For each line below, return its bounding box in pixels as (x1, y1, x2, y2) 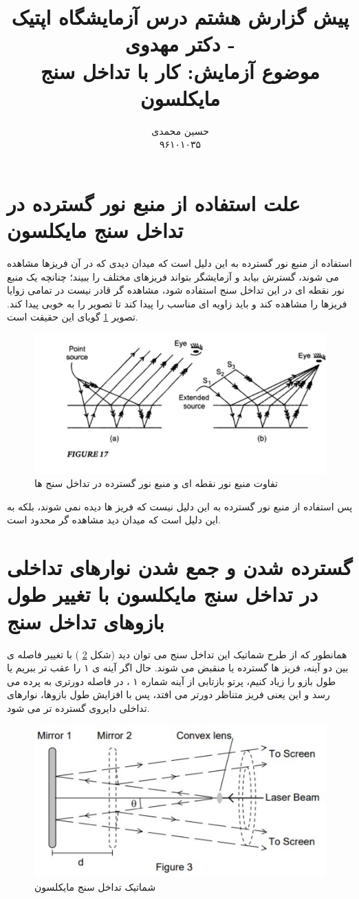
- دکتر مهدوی (125, 30, 235, 58)
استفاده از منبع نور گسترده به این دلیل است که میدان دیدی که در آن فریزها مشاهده (7, 256, 352, 270)
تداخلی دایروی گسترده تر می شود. (7, 700, 150, 715)
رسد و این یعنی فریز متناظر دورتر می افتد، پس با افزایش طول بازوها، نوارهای (7, 687, 330, 702)
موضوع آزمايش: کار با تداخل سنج (41, 56, 320, 85)
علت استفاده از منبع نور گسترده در (7, 188, 301, 217)
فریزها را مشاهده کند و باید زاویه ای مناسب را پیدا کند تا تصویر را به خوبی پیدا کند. (7, 296, 347, 310)
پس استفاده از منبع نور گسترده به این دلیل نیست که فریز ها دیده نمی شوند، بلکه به (7, 499, 353, 513)
